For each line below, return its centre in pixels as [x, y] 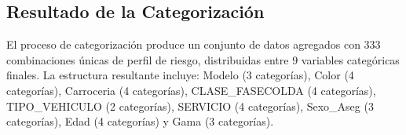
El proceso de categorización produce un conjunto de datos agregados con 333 [194, 44]
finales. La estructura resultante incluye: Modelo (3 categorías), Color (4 [180, 75]
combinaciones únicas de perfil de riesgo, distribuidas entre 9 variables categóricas [203, 59]
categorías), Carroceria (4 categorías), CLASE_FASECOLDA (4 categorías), [191, 90]
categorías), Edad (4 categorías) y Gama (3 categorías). [140, 121]
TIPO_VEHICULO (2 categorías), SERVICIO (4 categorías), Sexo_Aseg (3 [190, 106]
